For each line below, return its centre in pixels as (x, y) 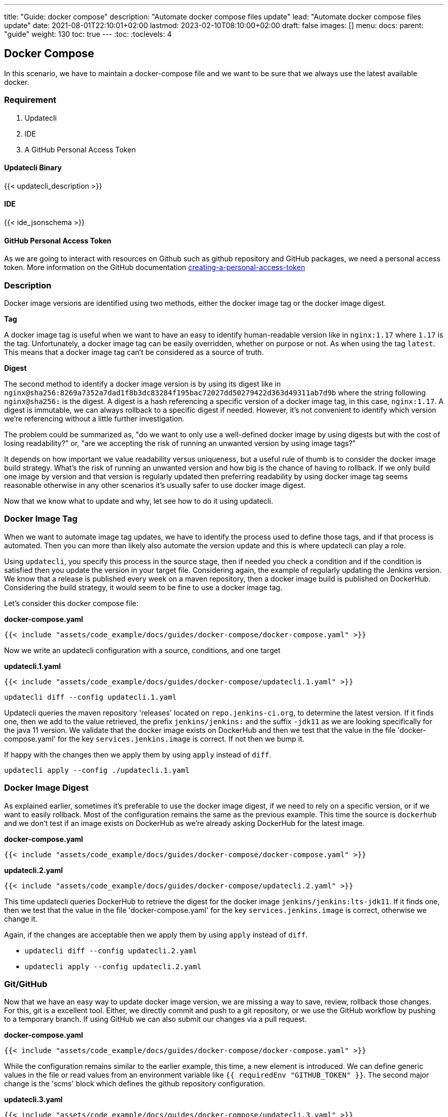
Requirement (30, 100)
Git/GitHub (26, 984)
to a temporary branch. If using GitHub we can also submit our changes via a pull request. (155, 1019)
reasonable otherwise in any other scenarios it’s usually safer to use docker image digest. (155, 485)
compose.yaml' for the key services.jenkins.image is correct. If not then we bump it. (154, 739)
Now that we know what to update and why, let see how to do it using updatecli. (139, 501)
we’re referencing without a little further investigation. (94, 419)
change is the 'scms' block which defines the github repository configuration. (135, 1084)
